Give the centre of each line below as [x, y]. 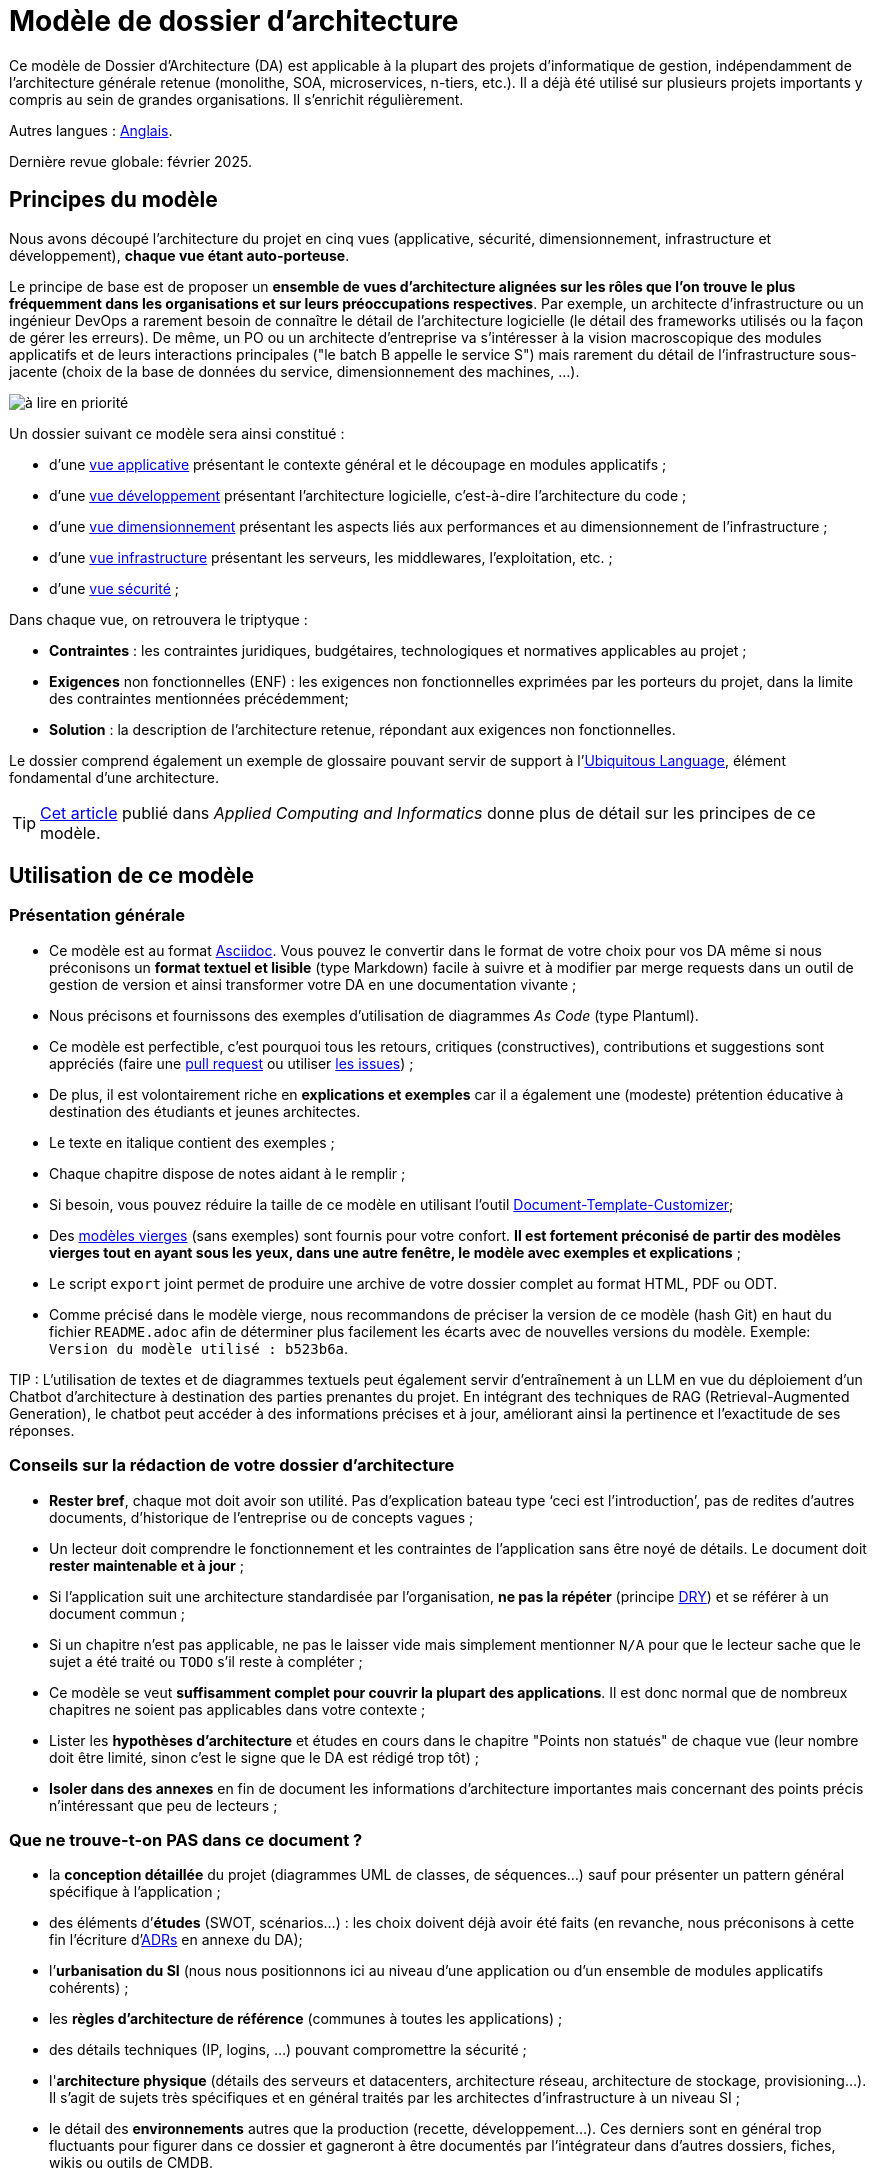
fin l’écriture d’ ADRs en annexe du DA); [176, 1940]
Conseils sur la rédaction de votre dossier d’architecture [232, 1465]
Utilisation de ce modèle [131, 876]
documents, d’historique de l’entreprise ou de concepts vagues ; [261, 1517]
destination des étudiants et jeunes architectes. [205, 1111]
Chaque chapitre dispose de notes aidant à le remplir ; [227, 1173]
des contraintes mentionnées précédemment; [199, 698]
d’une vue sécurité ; [114, 588]
